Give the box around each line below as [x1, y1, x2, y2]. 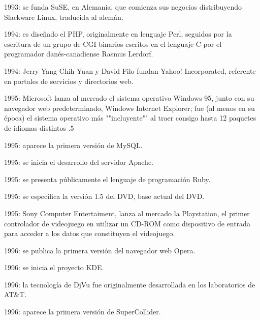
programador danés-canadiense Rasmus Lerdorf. [4, 48, 153, 59]
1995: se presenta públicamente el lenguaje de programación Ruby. [4, 173, 211, 184]
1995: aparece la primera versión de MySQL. [4, 139, 143, 150]
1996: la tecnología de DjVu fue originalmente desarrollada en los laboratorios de [4, 279, 255, 289]
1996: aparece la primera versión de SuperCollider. [4, 306, 161, 317]
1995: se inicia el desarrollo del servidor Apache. [4, 157, 153, 167]
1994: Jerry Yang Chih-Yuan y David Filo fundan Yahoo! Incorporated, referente [4, 65, 256, 76]
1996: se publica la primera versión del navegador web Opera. [4, 245, 196, 255]
